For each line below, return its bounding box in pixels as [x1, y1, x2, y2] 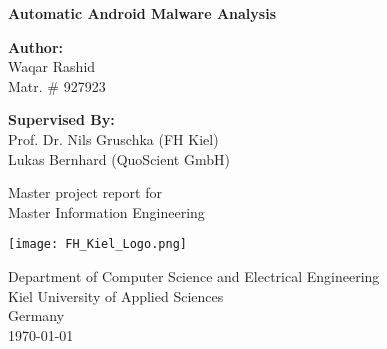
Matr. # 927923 [8, 75, 106, 96]
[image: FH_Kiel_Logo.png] [8, 237, 187, 252]
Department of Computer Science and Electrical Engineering [8, 266, 380, 286]
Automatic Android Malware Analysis [8, 3, 277, 23]
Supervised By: [8, 109, 115, 130]
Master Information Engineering [8, 201, 205, 222]
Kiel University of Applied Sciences [8, 285, 224, 306]
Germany [8, 305, 65, 326]
